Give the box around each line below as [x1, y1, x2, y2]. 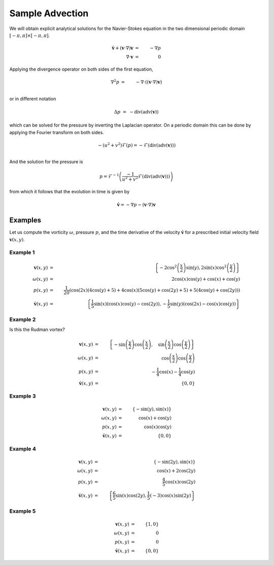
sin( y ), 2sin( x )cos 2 [186, 264, 227, 271]
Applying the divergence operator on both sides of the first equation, [9, 66, 153, 72]
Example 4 [9, 445, 37, 453]
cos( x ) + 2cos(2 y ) [156, 468, 196, 474]
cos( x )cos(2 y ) [165, 479, 196, 485]
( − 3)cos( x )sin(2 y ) [150, 492, 191, 498]
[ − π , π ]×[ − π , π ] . [9, 32, 50, 38]
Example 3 [9, 393, 36, 400]
